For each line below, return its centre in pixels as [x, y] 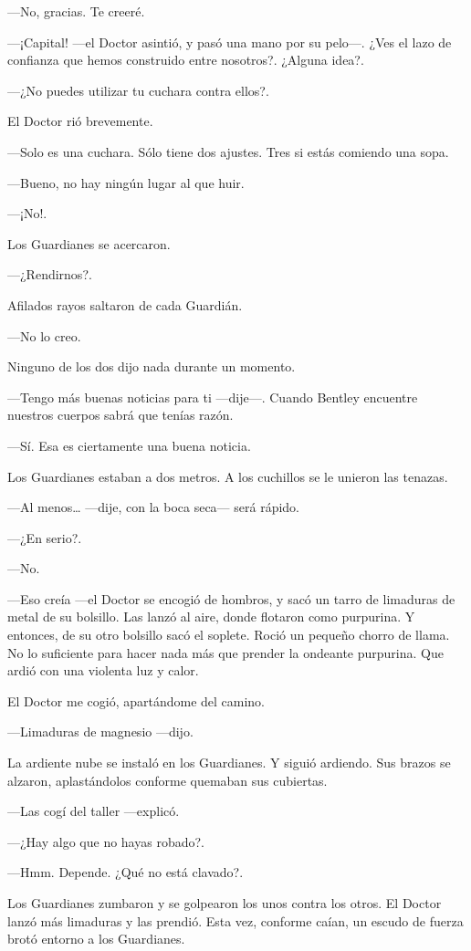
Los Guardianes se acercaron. [89, 243]
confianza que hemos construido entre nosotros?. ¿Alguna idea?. [186, 60]
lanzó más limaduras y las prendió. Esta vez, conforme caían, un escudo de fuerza [235, 920]
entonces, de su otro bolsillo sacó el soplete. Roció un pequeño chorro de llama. [229, 635]
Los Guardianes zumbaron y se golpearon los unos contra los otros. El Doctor [225, 903]
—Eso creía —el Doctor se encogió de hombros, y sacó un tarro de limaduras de [231, 598]
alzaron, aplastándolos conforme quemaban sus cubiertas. [167, 780]
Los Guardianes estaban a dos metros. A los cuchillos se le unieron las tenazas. [228, 476]
